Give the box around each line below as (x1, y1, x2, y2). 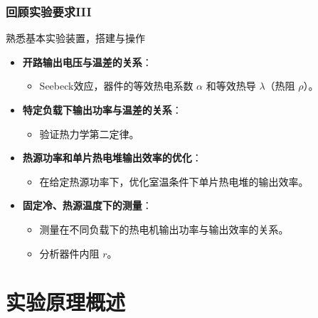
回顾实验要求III (6, 2, 92, 20)
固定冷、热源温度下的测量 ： (22, 198, 152, 213)
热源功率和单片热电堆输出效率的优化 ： (22, 150, 202, 165)
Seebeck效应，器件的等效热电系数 (39, 78, 194, 93)
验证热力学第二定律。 (39, 126, 139, 141)
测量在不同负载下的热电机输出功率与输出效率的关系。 (39, 221, 289, 236)
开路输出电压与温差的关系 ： (22, 54, 152, 69)
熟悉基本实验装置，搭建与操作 (6, 31, 145, 46)
